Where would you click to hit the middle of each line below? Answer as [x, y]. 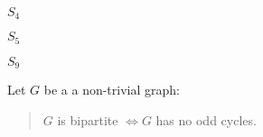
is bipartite [88, 119]
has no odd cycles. [206, 119]
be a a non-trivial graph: [112, 90]
